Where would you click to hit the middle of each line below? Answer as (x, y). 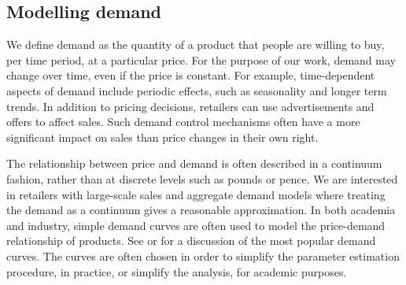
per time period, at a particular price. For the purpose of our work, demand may (201, 59)
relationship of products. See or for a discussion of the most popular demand (191, 241)
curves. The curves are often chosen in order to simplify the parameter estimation (203, 255)
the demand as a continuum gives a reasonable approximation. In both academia (201, 210)
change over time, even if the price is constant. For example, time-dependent (191, 75)
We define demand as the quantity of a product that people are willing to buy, (196, 44)
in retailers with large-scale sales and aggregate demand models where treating (196, 194)
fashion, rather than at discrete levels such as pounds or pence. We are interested (202, 178)
